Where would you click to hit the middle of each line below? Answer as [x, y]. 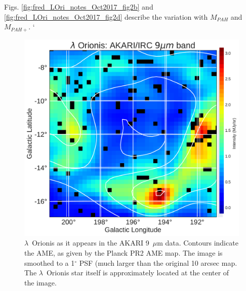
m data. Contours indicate [198, 243]
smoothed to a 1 [50, 262]
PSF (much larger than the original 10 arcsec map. [158, 262]
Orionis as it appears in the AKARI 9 [91, 243]
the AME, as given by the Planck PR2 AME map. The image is [124, 253]
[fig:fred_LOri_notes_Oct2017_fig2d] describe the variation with [106, 16]
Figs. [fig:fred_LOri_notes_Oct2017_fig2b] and [79, 7]
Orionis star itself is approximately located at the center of [138, 273]
